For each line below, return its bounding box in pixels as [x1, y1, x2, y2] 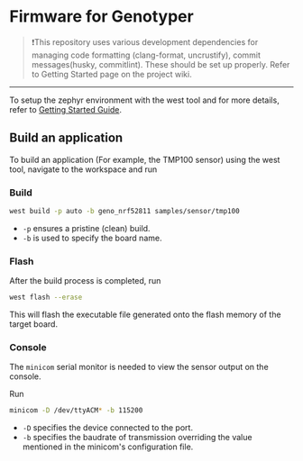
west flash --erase [9, 293, 83, 303]
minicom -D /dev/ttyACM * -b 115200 [9, 406, 143, 415]
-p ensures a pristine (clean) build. [22, 222, 151, 233]
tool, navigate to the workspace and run [9, 164, 158, 175]
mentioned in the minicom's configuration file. [22, 441, 194, 452]
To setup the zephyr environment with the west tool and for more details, [9, 95, 280, 105]
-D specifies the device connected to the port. [22, 422, 194, 433]
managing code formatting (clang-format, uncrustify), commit [31, 50, 262, 60]
